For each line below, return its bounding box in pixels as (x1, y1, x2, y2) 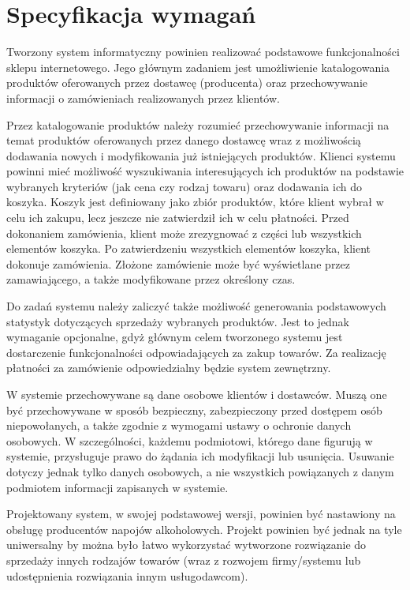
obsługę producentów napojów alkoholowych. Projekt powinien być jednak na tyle (6, 520, 402, 537)
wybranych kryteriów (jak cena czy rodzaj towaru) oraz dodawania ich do (6, 178, 362, 194)
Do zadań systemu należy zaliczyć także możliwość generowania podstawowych (6, 298, 386, 314)
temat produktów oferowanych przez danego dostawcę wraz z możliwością (6, 132, 361, 148)
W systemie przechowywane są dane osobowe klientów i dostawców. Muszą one (6, 386, 387, 402)
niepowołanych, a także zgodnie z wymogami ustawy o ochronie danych (6, 417, 352, 434)
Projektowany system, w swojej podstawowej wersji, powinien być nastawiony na (6, 505, 396, 522)
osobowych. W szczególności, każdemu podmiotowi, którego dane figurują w (6, 432, 373, 449)
